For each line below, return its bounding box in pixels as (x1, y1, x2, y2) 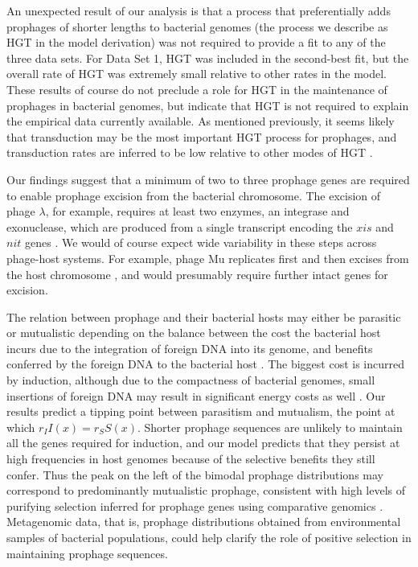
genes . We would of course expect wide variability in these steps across (24, 234, 377, 251)
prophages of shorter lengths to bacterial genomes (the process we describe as (6, 18, 388, 35)
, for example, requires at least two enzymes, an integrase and (45, 203, 350, 220)
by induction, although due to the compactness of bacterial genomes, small (6, 372, 375, 388)
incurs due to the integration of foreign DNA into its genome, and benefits (6, 339, 373, 356)
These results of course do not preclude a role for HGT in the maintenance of (6, 80, 387, 97)
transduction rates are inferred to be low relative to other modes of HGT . (6, 144, 373, 161)
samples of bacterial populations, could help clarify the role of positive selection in (6, 529, 412, 545)
